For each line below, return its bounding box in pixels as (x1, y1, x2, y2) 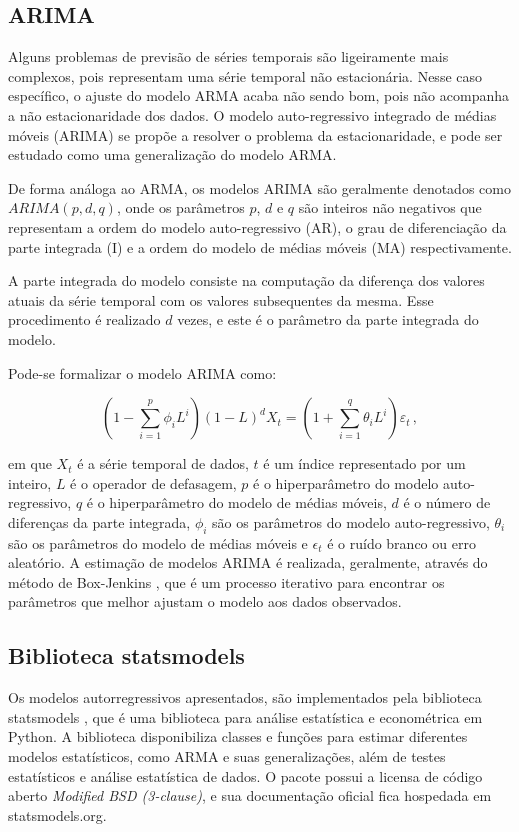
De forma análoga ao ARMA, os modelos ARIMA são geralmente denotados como (8, 177, 511, 198)
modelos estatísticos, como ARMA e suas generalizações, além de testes (8, 746, 446, 767)
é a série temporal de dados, (77, 453, 249, 474)
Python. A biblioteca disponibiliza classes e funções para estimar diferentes (8, 726, 468, 747)
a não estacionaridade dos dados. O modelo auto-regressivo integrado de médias (8, 104, 497, 125)
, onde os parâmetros (116, 197, 245, 218)
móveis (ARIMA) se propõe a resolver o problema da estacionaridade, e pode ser (8, 124, 503, 145)
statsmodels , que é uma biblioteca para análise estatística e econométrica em (8, 706, 483, 727)
